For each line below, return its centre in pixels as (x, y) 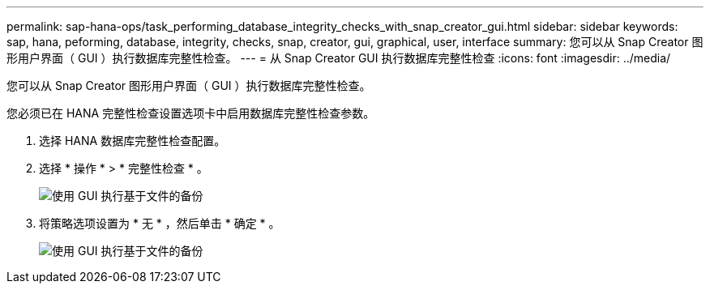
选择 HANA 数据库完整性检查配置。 (133, 141)
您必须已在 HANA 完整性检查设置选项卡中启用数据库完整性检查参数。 (191, 113)
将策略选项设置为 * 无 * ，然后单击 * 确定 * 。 (160, 223)
